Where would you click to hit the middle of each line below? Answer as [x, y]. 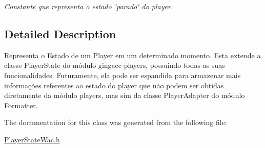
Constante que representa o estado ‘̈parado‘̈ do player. [89, 6]
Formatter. [21, 105]
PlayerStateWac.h [32, 139]
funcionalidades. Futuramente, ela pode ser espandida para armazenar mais [123, 75]
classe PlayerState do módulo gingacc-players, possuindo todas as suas [115, 65]
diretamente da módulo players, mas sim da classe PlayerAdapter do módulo [125, 95]
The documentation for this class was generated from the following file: [116, 122]
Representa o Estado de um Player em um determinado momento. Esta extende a [132, 55]
